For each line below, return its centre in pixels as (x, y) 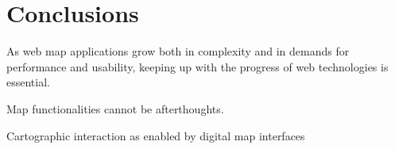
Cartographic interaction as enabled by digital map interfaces (156, 135)
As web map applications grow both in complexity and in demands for (178, 51)
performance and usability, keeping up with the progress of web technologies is (197, 66)
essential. (28, 82)
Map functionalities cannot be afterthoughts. (115, 108)
